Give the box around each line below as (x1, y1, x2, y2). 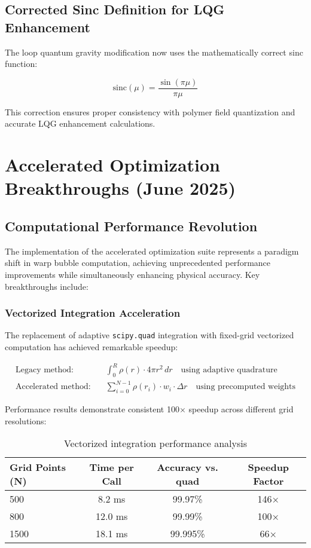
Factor (253, 474, 284, 488)
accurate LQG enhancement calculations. (5, 117, 155, 130)
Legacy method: (15, 366, 74, 375)
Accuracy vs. (157, 460, 218, 474)
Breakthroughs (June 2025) (5, 176, 236, 200)
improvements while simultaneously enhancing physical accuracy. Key (5, 268, 260, 280)
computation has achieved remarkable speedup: (5, 341, 178, 353)
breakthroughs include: (5, 280, 89, 292)
